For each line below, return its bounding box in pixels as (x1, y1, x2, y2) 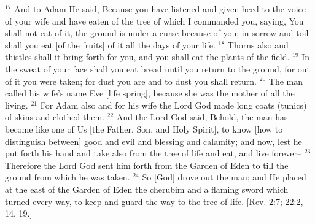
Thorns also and (227, 38, 289, 51)
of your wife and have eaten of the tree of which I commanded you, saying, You (5, 14, 304, 27)
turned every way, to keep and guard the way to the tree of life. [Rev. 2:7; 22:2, (5, 195, 303, 207)
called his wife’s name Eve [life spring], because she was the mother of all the (5, 87, 295, 99)
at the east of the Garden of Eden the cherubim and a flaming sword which (5, 182, 289, 195)
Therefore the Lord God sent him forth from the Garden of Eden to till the (5, 158, 289, 171)
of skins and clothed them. (5, 110, 104, 123)
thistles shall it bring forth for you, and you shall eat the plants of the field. (5, 50, 290, 63)
